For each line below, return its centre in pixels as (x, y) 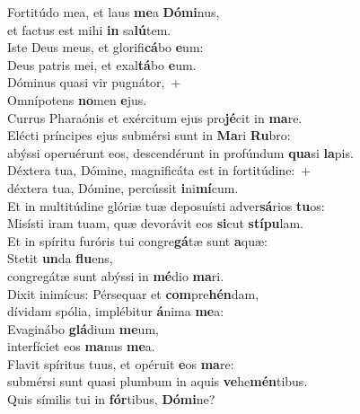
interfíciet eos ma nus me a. (81, 346)
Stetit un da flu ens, (60, 258)
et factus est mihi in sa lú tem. (89, 29)
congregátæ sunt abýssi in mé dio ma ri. (116, 275)
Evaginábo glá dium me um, (83, 328)
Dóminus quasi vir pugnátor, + (94, 82)
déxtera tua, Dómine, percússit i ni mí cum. (123, 187)
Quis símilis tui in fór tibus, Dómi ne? (111, 399)
